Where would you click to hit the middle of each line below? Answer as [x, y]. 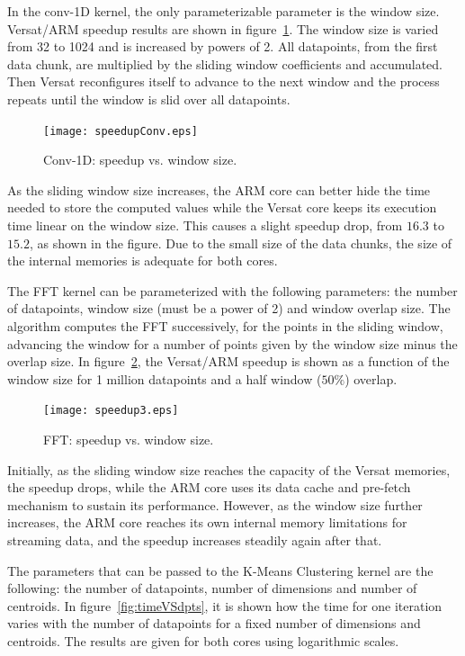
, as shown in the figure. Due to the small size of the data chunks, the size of [241, 243]
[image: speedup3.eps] [111, 411]
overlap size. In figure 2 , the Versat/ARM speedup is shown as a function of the [228, 361]
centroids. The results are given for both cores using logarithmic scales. [203, 640]
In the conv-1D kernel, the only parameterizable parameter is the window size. [224, 11]
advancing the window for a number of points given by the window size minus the [232, 343]
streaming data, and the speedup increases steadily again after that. [195, 539]
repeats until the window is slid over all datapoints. [149, 99]
